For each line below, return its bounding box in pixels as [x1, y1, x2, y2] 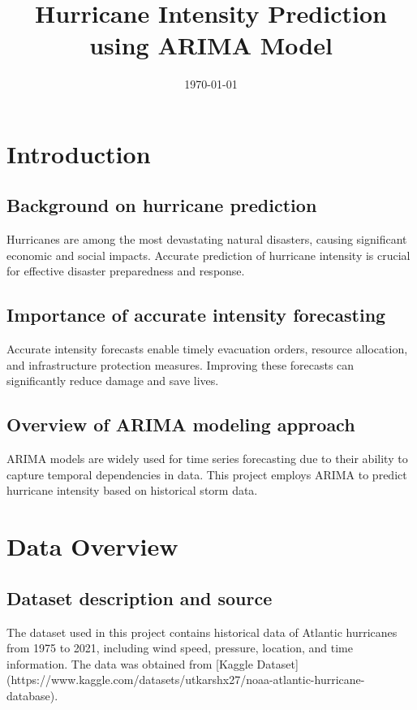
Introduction [6, 136, 151, 170]
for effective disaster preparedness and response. [6, 262, 245, 279]
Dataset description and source [6, 585, 273, 610]
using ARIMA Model [89, 28, 333, 62]
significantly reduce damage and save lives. [6, 372, 219, 389]
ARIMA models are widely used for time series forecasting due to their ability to [6, 450, 408, 467]
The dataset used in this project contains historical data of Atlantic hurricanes [6, 623, 398, 640]
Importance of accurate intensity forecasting [6, 302, 386, 327]
